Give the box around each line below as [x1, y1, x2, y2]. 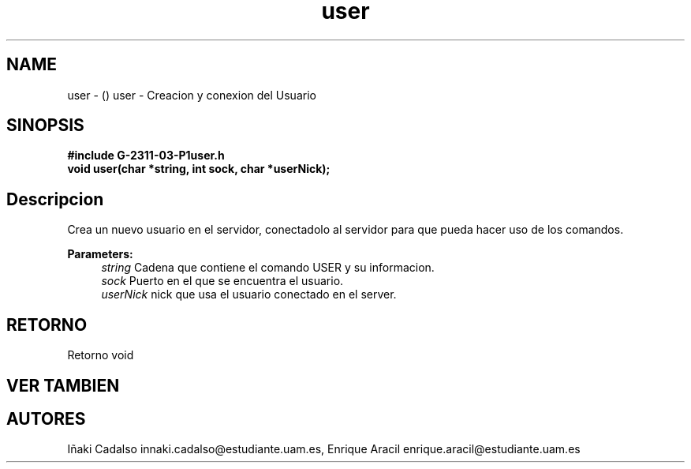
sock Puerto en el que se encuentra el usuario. [101, 274, 344, 288]
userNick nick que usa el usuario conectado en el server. [101, 287, 397, 302]
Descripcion [6, 189, 104, 209]
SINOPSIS [6, 115, 84, 136]
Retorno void [67, 348, 134, 362]
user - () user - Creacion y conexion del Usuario [67, 88, 316, 102]
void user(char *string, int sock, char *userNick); [67, 162, 331, 176]
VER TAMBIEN [6, 375, 120, 396]
